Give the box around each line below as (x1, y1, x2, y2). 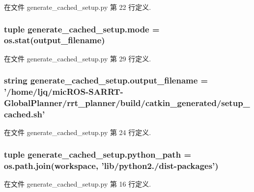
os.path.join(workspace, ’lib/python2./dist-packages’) (4, 159, 219, 171)
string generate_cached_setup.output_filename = (4, 74, 208, 86)
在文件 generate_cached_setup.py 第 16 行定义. (4, 179, 151, 189)
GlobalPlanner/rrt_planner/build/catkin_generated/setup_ (4, 97, 250, 109)
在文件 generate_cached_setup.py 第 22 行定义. (4, 2, 151, 12)
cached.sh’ (4, 108, 45, 120)
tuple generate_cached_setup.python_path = (4, 148, 192, 160)
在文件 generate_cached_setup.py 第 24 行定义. (4, 127, 151, 137)
